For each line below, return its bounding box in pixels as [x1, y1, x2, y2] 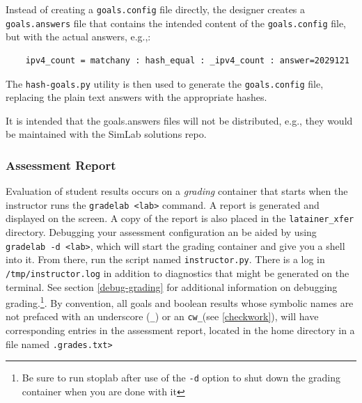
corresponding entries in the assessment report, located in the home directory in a [6, 323, 355, 338]
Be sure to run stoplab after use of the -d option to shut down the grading [22, 370, 340, 385]
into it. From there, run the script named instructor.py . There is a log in [6, 252, 325, 267]
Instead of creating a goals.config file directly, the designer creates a [6, 2, 306, 16]
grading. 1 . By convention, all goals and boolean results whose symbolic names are [6, 294, 354, 310]
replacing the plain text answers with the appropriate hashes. [6, 90, 267, 104]
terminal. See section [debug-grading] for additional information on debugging [6, 279, 338, 294]
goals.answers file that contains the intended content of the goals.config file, [6, 15, 347, 30]
